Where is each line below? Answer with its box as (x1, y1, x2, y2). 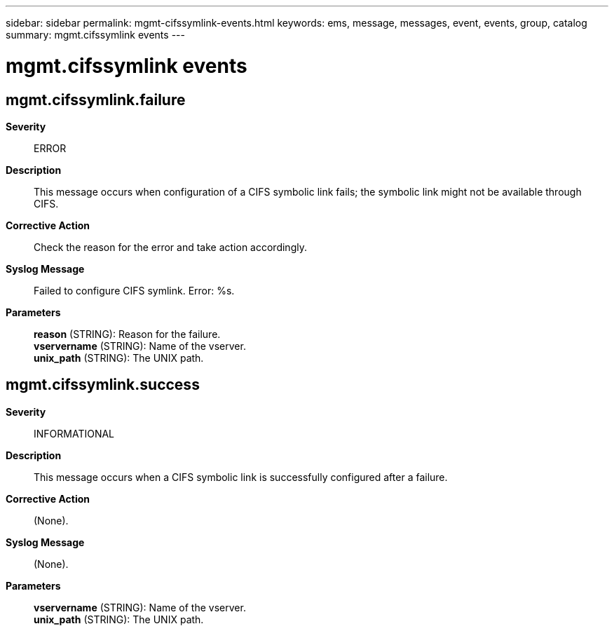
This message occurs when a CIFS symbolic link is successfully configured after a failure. (34, 470, 448, 483)
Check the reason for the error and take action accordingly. (34, 240, 307, 253)
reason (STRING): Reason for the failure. (34, 327, 221, 340)
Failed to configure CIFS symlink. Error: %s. (34, 284, 235, 297)
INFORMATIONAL (34, 427, 115, 440)
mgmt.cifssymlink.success (6, 376, 200, 394)
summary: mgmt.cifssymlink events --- (6, 29, 185, 41)
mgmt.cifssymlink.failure (6, 90, 186, 109)
